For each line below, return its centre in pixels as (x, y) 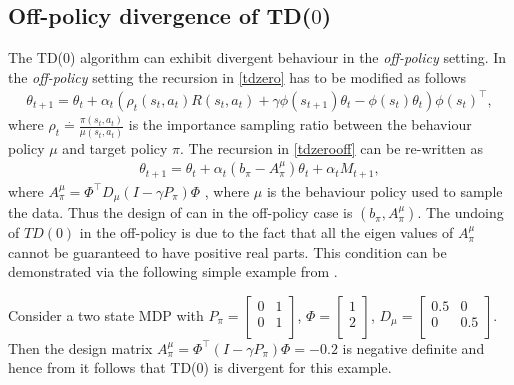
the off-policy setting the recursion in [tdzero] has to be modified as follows (237, 76)
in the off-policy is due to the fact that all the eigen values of (266, 232)
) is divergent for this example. (297, 367)
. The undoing (460, 212)
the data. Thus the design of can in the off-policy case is (180, 212)
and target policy (115, 147)
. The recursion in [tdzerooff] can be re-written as (331, 147)
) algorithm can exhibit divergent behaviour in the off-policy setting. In (288, 57)
